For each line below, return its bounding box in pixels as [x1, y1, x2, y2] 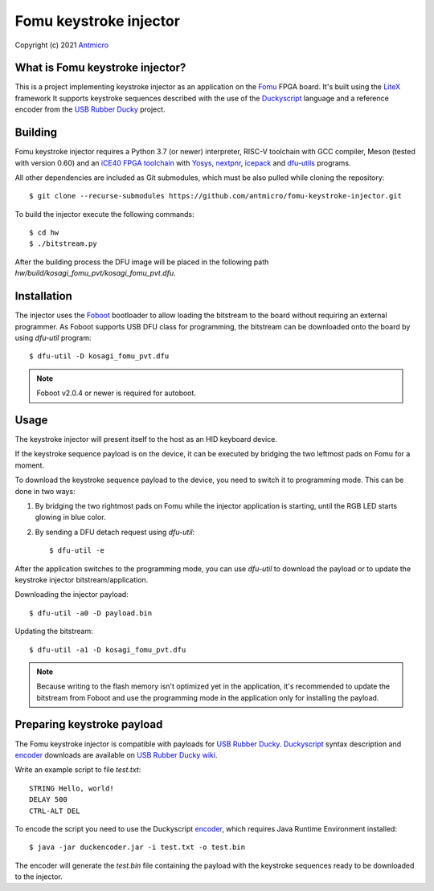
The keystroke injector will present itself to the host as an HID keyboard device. [14, 435, 277, 444]
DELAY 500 [29, 795, 68, 804]
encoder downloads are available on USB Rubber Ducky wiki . [14, 750, 218, 759]
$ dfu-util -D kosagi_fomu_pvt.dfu [29, 352, 170, 361]
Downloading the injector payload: [14, 590, 129, 599]
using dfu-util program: [14, 333, 92, 342]
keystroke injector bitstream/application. [14, 574, 149, 584]
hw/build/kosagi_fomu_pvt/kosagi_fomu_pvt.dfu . [14, 268, 176, 278]
